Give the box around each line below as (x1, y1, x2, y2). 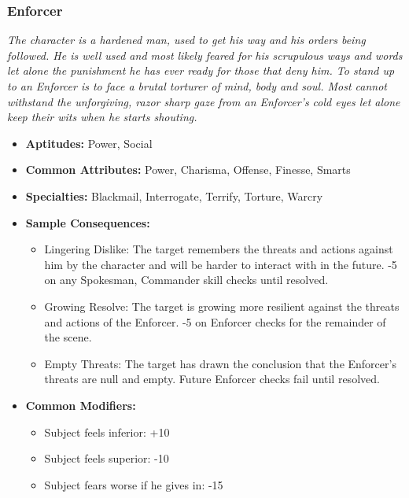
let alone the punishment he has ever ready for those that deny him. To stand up (7, 62, 395, 79)
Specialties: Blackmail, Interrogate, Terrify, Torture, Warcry (25, 187, 323, 204)
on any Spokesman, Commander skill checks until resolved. (44, 271, 329, 288)
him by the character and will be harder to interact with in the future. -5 (44, 256, 397, 272)
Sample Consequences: (25, 214, 150, 231)
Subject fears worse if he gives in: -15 (44, 476, 223, 492)
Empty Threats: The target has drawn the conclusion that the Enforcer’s (44, 355, 396, 371)
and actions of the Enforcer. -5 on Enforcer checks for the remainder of (44, 313, 386, 330)
